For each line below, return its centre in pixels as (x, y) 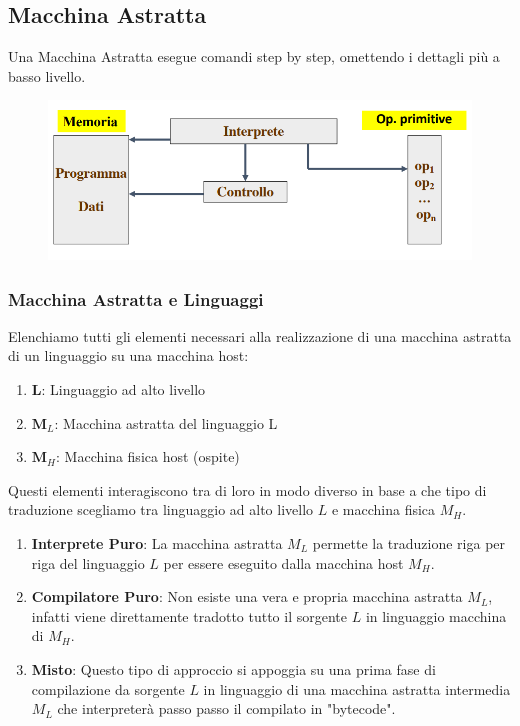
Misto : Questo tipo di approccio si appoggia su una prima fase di (233, 668)
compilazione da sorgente (108, 688)
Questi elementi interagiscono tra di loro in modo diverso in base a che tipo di (247, 489)
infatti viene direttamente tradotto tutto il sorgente (189, 615)
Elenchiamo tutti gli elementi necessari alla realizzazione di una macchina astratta (260, 335)
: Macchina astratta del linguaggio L (166, 422)
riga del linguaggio (88, 562)
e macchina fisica (383, 509)
